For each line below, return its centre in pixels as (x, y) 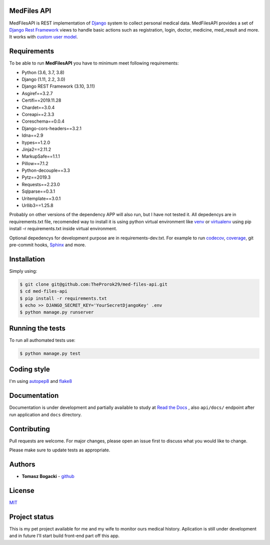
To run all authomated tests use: (42, 340)
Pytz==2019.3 (36, 177)
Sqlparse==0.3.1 (38, 191)
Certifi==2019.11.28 (41, 101)
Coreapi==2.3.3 (38, 114)
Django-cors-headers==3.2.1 (52, 128)
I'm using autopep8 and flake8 (41, 381)
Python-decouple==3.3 (46, 171)
